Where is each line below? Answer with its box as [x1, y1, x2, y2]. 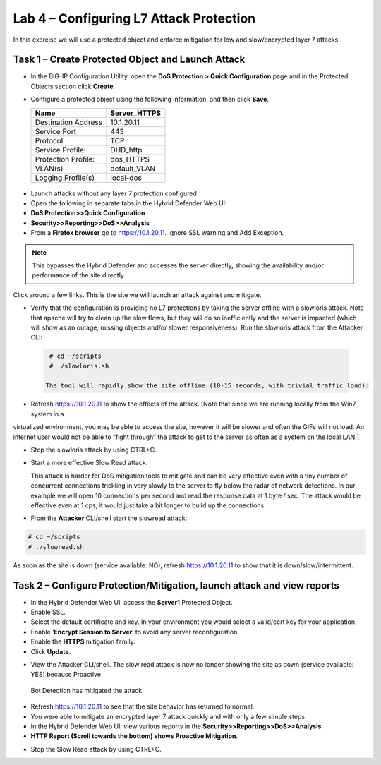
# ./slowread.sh [28, 543, 85, 550]
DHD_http [110, 145, 143, 155]
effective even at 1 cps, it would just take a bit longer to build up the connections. [30, 501, 266, 510]
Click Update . [30, 647, 71, 656]
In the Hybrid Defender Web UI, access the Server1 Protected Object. [30, 598, 233, 606]
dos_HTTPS [110, 154, 150, 164]
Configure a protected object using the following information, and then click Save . [30, 95, 270, 104]
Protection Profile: [35, 154, 95, 164]
